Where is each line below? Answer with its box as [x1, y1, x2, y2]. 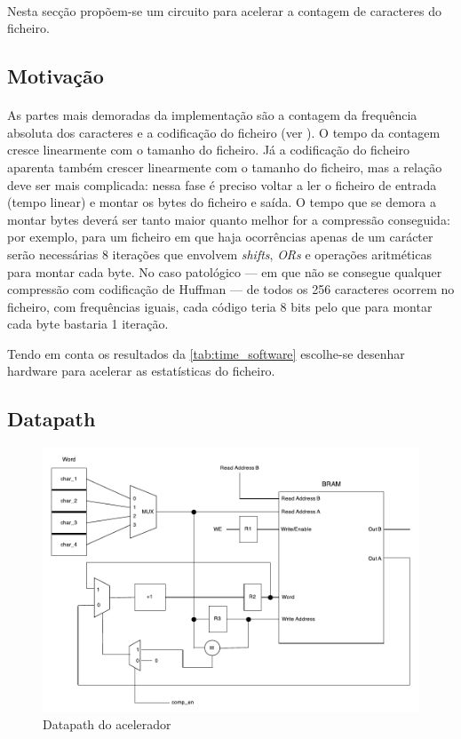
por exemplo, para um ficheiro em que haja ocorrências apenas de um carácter [7, 227, 433, 246]
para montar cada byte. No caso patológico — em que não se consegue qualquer [7, 262, 442, 281]
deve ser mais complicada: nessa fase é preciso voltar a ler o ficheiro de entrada [7, 175, 437, 194]
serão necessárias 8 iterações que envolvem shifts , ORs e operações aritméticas [7, 244, 432, 263]
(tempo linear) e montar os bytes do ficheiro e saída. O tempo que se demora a [7, 193, 437, 211]
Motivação [7, 62, 104, 90]
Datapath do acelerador [43, 715, 171, 734]
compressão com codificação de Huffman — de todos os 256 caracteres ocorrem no [7, 280, 455, 298]
